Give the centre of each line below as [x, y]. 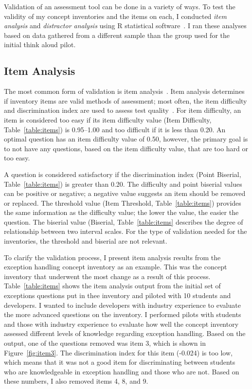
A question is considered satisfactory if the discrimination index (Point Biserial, [123, 174]
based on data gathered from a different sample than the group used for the [117, 35]
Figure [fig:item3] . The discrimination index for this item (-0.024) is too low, [118, 352]
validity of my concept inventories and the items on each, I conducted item [115, 16]
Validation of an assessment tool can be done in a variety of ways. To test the [120, 6]
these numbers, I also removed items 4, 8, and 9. [76, 381]
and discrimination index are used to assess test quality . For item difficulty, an [123, 110]
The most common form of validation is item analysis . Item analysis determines [124, 91]
